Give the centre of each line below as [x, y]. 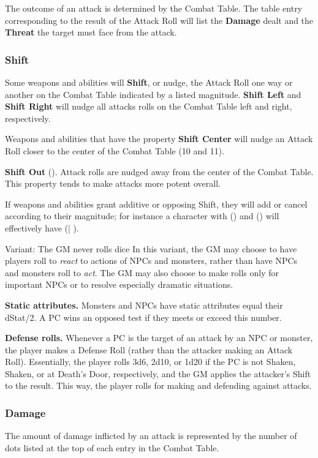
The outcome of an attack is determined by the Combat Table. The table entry [154, 8]
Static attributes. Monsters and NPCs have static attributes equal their [144, 305]
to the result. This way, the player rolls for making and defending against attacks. [158, 385]
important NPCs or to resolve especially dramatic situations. [119, 284]
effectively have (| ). [42, 227]
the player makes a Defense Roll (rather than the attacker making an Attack [149, 349]
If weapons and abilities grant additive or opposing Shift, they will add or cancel [156, 204]
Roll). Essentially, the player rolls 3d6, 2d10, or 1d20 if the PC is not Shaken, [150, 362]
